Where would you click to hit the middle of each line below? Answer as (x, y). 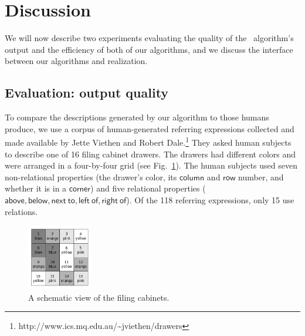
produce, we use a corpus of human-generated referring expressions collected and (150, 128)
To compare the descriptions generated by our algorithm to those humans (137, 117)
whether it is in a (36, 188)
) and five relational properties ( (148, 188)
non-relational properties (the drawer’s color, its (91, 177)
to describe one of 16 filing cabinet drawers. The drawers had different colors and (150, 154)
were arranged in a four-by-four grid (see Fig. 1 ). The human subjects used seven (151, 165)
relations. (21, 211)
